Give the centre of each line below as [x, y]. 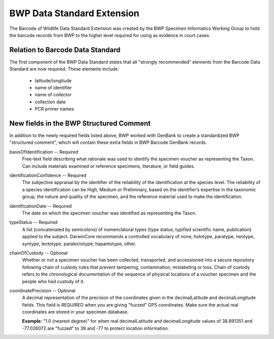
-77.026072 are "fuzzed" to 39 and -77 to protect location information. [96, 328]
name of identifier [53, 88]
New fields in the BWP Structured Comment [80, 123]
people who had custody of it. [53, 281]
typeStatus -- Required [33, 222]
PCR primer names [55, 109]
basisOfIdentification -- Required [44, 152]
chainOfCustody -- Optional [39, 253]
